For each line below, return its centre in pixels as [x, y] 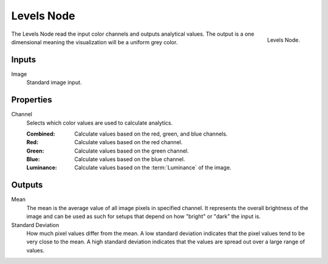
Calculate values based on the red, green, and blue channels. [151, 134]
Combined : [41, 134]
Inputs [24, 60]
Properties [32, 100]
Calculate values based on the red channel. [128, 142]
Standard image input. [54, 82]
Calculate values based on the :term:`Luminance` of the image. [153, 168]
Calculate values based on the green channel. [132, 151]
